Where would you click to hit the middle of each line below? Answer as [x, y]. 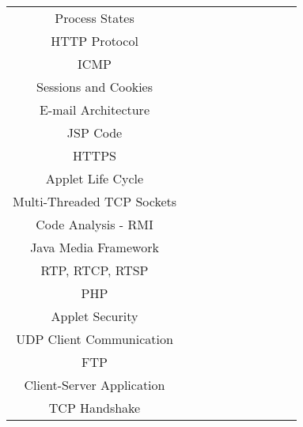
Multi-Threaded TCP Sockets [95, 201]
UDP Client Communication [95, 339]
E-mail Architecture [95, 110]
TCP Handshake [95, 408]
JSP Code [95, 132]
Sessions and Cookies [95, 87]
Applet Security [95, 316]
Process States [95, 18]
